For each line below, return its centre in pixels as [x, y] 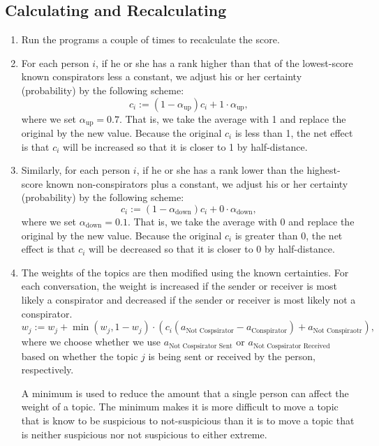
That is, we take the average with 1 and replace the [236, 118]
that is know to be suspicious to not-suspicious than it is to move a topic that [188, 420]
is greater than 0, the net [289, 235]
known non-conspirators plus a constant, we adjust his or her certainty [197, 183]
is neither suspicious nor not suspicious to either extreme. [144, 434]
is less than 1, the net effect [294, 133]
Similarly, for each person [76, 170]
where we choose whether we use [91, 342]
